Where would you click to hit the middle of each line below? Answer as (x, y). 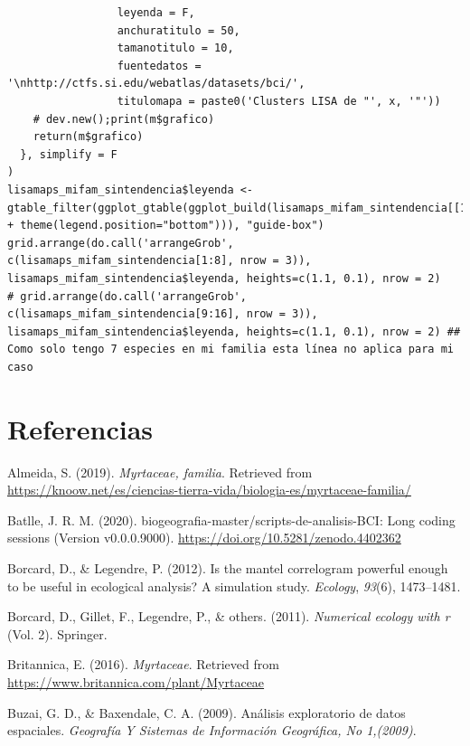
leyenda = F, (156, 13)
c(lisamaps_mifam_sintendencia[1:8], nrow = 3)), (160, 261)
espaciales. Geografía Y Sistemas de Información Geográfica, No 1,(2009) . (212, 730)
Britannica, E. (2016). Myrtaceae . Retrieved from (143, 664)
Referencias (80, 428)
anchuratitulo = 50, (179, 30)
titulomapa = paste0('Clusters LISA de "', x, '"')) (279, 101)
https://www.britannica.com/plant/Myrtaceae (136, 681)
